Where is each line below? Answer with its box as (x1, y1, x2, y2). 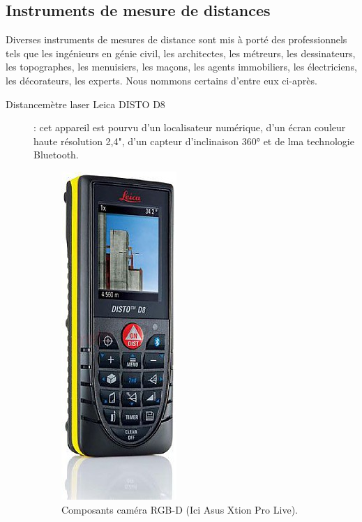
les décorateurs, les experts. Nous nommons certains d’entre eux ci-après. (6, 73, 317, 87)
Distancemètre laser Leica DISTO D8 (6, 96, 165, 111)
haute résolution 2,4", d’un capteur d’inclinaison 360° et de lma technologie (33, 133, 354, 148)
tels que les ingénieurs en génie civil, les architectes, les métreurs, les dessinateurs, (6, 45, 356, 60)
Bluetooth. (33, 147, 79, 162)
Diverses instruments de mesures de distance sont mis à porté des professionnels (6, 32, 347, 47)
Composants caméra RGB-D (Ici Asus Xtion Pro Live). (61, 502, 298, 516)
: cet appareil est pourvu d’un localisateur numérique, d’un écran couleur (33, 120, 346, 135)
